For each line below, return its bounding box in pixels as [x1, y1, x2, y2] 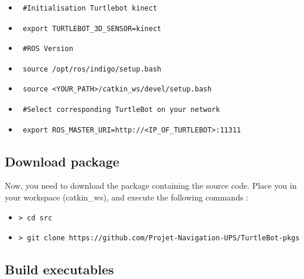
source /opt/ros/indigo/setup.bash [22, 64, 162, 73]
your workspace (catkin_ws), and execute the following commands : [5, 190, 249, 203]
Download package [5, 152, 119, 170]
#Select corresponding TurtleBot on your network [22, 105, 220, 114]
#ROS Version [22, 45, 73, 53]
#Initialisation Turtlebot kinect [22, 4, 158, 12]
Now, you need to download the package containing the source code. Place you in [5, 179, 297, 192]
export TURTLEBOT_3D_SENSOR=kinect [22, 24, 162, 33]
